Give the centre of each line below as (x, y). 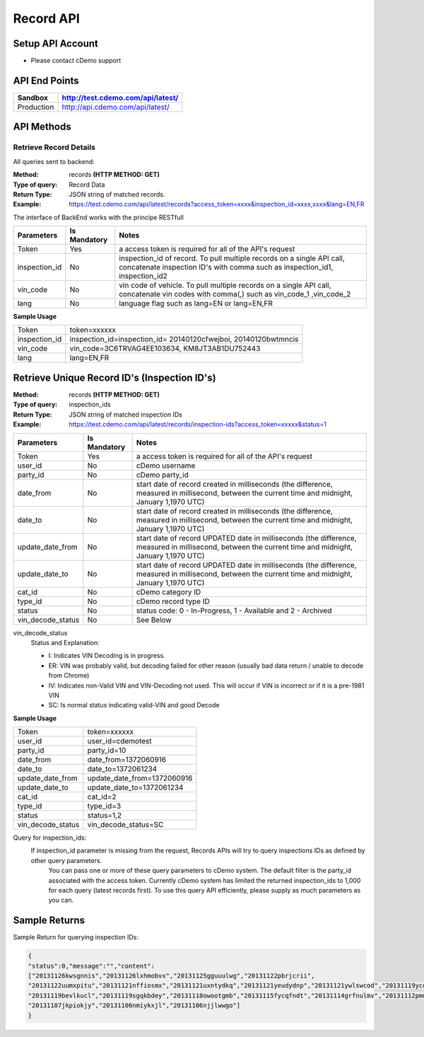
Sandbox (33, 98)
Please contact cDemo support (76, 61)
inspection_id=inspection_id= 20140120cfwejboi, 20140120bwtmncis (184, 340)
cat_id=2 (102, 797)
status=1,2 (105, 816)
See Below (154, 620)
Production (36, 107)
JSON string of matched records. (117, 194)
